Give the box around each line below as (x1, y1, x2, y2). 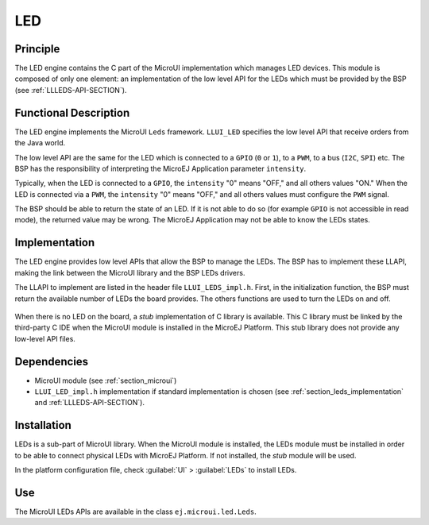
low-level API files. (14, 334, 75, 343)
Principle (14, 42, 60, 56)
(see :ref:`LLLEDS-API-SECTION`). (14, 85, 127, 95)
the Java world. (14, 138, 66, 148)
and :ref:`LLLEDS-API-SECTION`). (34, 398, 145, 407)
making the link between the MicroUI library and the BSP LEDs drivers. (14, 268, 245, 277)
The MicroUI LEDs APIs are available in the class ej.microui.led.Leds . (14, 507, 257, 516)
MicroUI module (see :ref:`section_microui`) (34, 376, 177, 385)
